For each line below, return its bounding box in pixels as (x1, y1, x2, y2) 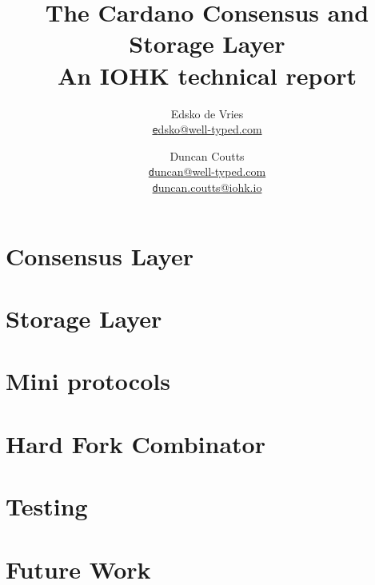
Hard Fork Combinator (6, 427, 265, 460)
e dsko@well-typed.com (152, 121, 262, 137)
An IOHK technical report (57, 58, 357, 91)
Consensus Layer (6, 239, 193, 272)
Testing (6, 490, 88, 523)
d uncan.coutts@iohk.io (152, 179, 262, 195)
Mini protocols (6, 364, 170, 397)
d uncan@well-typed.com (148, 163, 266, 180)
